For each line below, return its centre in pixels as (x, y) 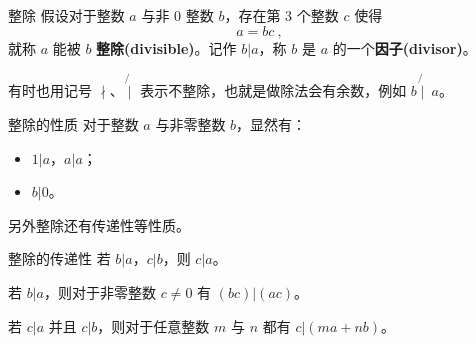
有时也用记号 (50, 90)
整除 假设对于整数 (66, 15)
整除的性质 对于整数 (73, 124)
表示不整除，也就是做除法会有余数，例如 (273, 90)
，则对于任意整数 (153, 325)
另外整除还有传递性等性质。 (99, 224)
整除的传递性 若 (59, 258)
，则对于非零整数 (100, 291)
